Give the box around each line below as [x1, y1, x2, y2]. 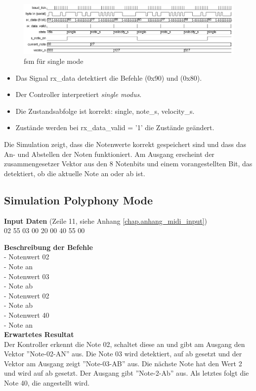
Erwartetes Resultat [4, 329, 74, 340]
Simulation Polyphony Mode [4, 192, 153, 207]
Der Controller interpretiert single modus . [15, 89, 142, 99]
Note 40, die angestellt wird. [4, 378, 90, 388]
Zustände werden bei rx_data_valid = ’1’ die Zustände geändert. [15, 122, 214, 133]
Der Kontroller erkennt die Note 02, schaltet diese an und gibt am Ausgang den [4, 339, 245, 349]
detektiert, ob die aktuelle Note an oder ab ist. [4, 168, 145, 178]
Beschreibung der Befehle [4, 242, 93, 252]
